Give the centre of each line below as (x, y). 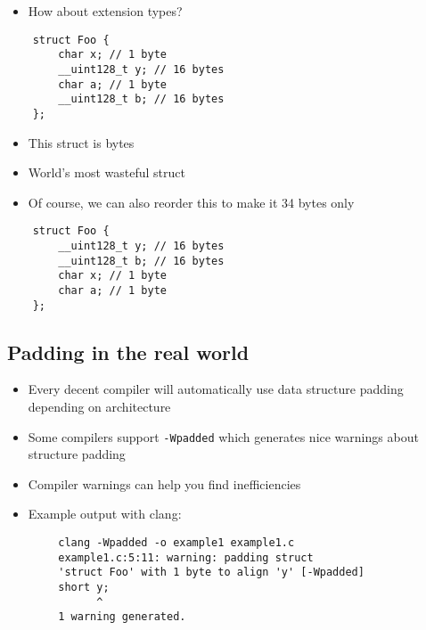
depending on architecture (99, 407)
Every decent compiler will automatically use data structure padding (216, 389)
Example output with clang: (105, 514)
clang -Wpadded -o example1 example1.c (176, 543)
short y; (84, 588)
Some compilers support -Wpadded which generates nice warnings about (223, 436)
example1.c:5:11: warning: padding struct (186, 557)
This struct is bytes (81, 142)
